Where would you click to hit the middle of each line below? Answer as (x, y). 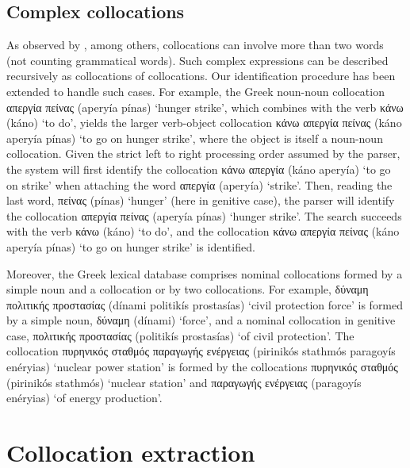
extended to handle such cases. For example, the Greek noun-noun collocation (195, 91)
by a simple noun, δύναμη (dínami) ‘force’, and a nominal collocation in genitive (201, 320)
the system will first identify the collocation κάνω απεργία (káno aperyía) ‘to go (199, 169)
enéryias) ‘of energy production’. (84, 398)
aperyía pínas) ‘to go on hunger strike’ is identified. (131, 246)
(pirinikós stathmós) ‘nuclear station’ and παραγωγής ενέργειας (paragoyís (184, 382)
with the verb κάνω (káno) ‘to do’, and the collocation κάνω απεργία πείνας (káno (203, 231)
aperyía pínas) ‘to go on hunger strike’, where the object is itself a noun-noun (195, 138)
